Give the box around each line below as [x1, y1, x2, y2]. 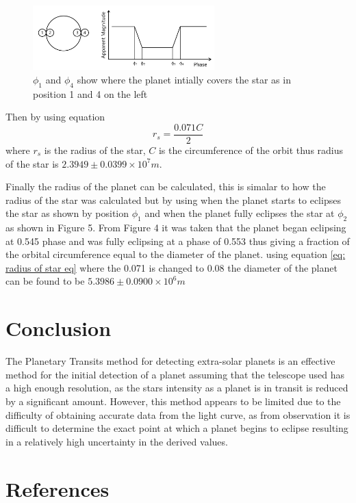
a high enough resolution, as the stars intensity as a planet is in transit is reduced [5, 381, 348, 395]
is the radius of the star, [44, 142, 146, 157]
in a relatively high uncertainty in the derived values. [5, 434, 228, 448]
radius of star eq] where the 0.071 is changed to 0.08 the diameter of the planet [5, 260, 338, 274]
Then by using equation [5, 109, 105, 124]
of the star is [5, 156, 59, 170]
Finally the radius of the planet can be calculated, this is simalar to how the [5, 179, 326, 194]
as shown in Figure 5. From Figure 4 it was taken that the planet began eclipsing [5, 220, 346, 235]
